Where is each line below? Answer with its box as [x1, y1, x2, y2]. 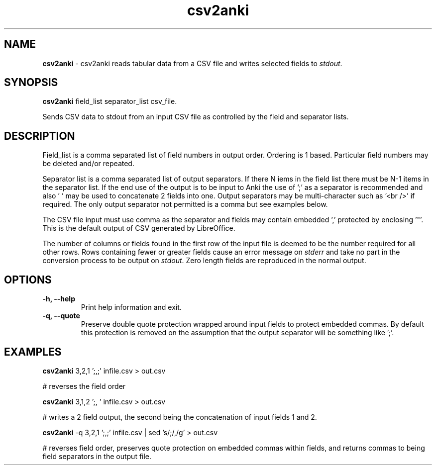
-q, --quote [42, 311, 80, 320]
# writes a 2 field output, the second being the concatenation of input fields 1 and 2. [42, 412, 317, 421]
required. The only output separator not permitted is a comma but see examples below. [42, 200, 328, 209]
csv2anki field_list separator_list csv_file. [42, 97, 177, 106]
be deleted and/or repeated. [42, 159, 134, 168]
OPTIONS [4, 273, 52, 286]
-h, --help [42, 294, 75, 303]
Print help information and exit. [81, 303, 182, 312]
